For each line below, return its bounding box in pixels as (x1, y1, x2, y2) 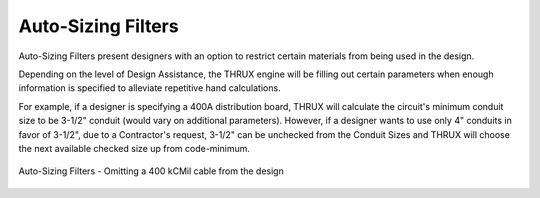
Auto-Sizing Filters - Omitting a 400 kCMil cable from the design (18, 165, 284, 177)
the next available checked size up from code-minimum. (18, 142, 250, 154)
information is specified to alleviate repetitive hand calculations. (18, 82, 281, 94)
